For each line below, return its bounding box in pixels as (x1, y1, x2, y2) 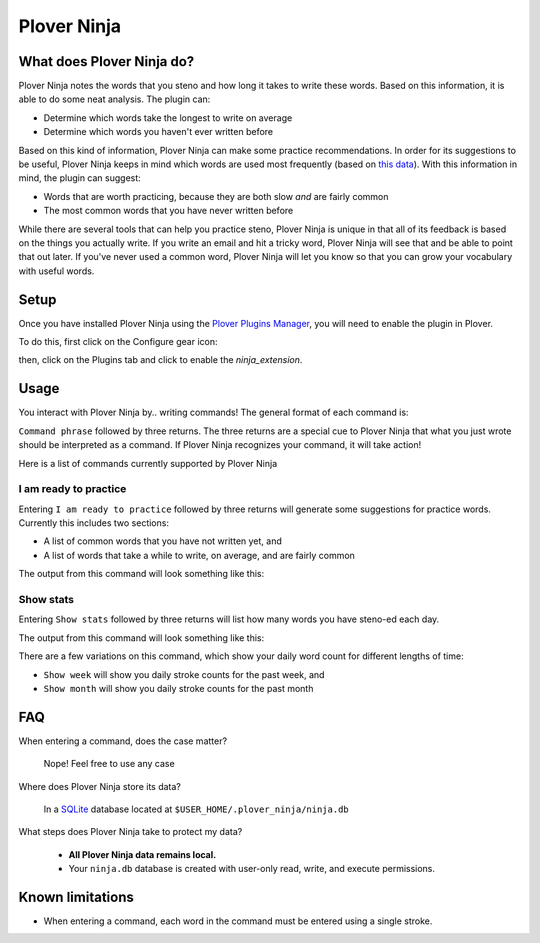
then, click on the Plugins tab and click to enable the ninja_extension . (18, 354, 303, 366)
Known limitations (18, 888, 134, 905)
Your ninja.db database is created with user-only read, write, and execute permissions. (68, 863, 435, 875)
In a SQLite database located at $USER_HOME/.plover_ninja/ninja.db (43, 803, 349, 815)
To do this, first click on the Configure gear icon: (18, 336, 219, 348)
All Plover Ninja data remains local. (68, 848, 217, 860)
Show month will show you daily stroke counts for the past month (43, 682, 314, 694)
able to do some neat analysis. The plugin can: (18, 93, 211, 105)
